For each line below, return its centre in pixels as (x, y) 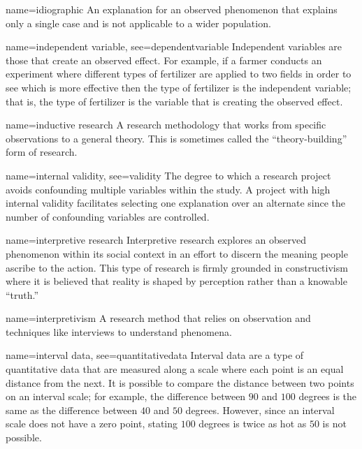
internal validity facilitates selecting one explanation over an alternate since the (176, 203)
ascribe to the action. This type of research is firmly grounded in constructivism (177, 267)
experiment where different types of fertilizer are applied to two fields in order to (179, 74)
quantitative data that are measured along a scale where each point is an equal (175, 369)
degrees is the (328, 396)
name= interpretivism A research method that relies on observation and (158, 318)
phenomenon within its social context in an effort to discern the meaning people (177, 253)
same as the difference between (72, 410)
